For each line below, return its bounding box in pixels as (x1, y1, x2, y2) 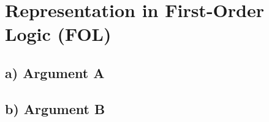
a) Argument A (5, 63, 105, 82)
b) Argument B (5, 99, 105, 118)
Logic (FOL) (5, 21, 112, 46)
